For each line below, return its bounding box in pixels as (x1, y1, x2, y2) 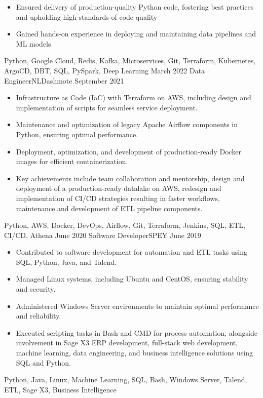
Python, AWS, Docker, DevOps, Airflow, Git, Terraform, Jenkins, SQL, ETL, (4, 220, 245, 230)
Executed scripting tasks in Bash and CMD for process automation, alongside (16, 327, 257, 338)
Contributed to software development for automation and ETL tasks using (16, 247, 248, 257)
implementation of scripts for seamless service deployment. (16, 102, 198, 112)
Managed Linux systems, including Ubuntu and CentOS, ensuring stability (16, 273, 248, 284)
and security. (16, 284, 56, 294)
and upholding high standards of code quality (16, 11, 158, 22)
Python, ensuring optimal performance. (16, 129, 138, 139)
